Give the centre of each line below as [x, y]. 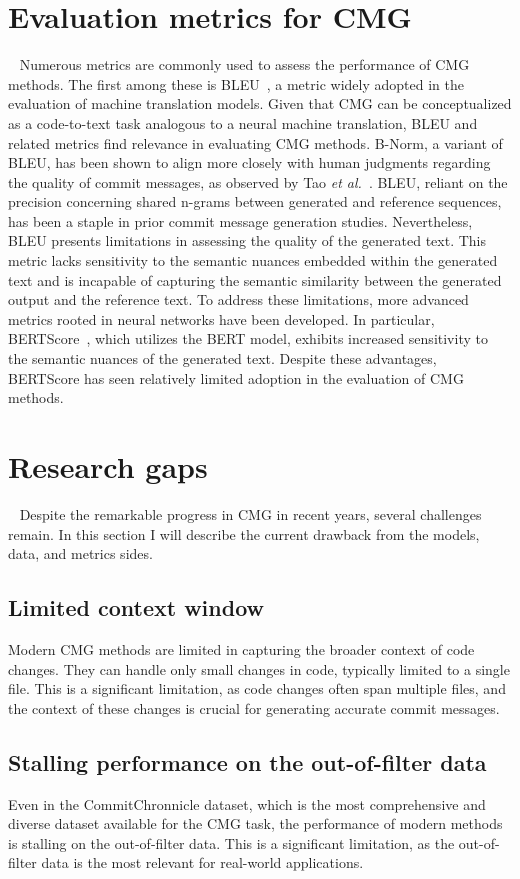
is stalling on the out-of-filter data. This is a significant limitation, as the [231, 842]
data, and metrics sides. [80, 553]
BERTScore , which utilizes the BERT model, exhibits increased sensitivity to [248, 338]
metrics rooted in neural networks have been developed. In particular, [221, 318]
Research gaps [108, 466]
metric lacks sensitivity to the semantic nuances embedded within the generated [253, 260]
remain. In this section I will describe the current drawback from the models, [244, 533]
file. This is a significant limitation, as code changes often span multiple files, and [257, 688]
